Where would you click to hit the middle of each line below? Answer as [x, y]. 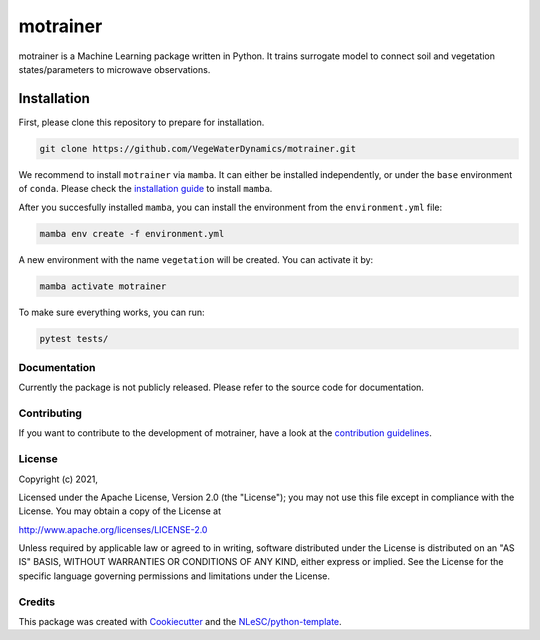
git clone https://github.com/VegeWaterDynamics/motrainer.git [198, 148]
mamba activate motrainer [103, 286]
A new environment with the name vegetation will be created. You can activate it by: [196, 259]
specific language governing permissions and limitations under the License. [174, 576]
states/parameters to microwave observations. [114, 69]
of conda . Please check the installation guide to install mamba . [145, 189]
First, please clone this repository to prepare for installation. [141, 122]
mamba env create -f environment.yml [132, 233]
